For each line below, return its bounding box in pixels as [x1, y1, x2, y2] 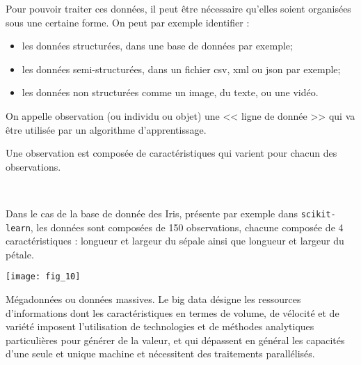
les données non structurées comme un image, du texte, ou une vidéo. [22, 85, 319, 100]
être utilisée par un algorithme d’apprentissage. [6, 122, 207, 137]
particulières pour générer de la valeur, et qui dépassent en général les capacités [6, 332, 345, 347]
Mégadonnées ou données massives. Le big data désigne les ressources [6, 292, 301, 306]
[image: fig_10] [6, 272, 81, 282]
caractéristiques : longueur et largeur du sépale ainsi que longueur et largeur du [6, 233, 344, 248]
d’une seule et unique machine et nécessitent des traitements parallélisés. [6, 346, 315, 361]
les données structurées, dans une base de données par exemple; [22, 38, 293, 53]
